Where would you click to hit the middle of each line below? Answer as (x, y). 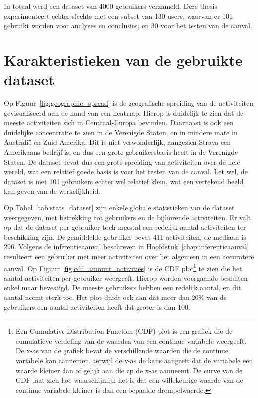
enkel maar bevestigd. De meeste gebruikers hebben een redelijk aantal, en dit (123, 287)
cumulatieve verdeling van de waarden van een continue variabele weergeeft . (131, 341)
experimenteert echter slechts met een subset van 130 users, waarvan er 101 (119, 16)
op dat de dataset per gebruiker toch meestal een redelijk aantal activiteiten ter (125, 227)
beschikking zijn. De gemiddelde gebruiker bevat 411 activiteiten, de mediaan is (125, 237)
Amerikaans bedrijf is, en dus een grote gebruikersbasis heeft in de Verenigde (121, 152)
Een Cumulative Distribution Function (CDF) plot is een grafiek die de (124, 331)
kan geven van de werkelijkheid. (52, 191)
